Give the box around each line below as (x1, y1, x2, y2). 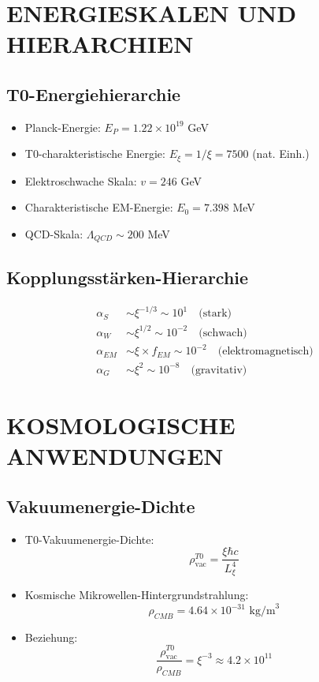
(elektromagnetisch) (217, 346, 313, 358)
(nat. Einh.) (252, 145, 310, 162)
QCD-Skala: (24, 226, 83, 242)
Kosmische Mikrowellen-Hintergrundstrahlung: (24, 586, 249, 602)
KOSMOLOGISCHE (6, 408, 236, 440)
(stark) (198, 308, 232, 320)
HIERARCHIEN (6, 28, 194, 60)
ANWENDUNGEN (6, 440, 224, 472)
